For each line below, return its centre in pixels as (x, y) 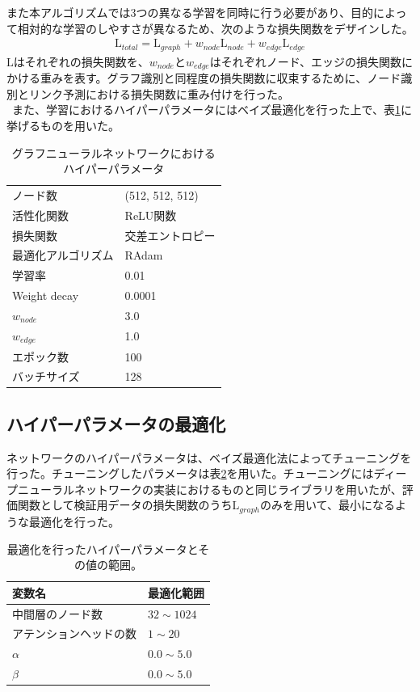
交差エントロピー (170, 235)
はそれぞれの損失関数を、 (81, 61)
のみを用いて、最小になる (328, 505)
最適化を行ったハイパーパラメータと (103, 549)
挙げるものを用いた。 (63, 125)
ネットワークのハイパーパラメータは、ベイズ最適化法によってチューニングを (209, 457)
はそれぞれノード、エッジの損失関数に (311, 61)
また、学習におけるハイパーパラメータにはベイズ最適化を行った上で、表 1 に (212, 110)
